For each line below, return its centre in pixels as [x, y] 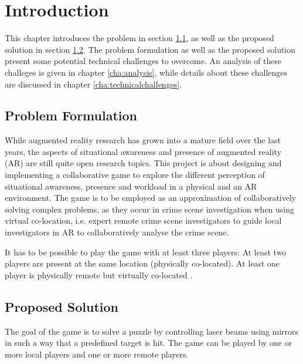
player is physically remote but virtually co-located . [99, 274]
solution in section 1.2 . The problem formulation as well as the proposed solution [150, 49]
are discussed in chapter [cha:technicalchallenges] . [93, 84]
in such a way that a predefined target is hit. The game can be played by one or [149, 343]
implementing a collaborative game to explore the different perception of [135, 175]
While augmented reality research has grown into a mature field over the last [143, 140]
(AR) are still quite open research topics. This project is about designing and [143, 163]
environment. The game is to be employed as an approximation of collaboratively [151, 198]
